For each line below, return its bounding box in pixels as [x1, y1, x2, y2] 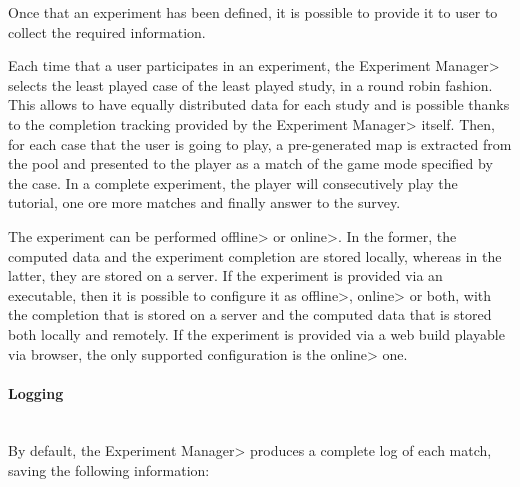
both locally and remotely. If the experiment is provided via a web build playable [8, 323, 505, 344]
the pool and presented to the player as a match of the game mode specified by [8, 153, 493, 174]
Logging [8, 382, 64, 403]
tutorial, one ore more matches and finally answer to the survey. [8, 192, 401, 213]
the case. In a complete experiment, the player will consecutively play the [8, 172, 458, 193]
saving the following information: [8, 460, 210, 481]
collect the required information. [8, 21, 206, 42]
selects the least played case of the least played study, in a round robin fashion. [8, 74, 493, 95]
